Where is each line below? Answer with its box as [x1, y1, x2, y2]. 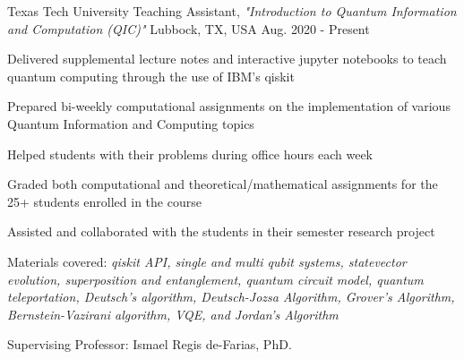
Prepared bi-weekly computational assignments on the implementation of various [7, 97, 451, 115]
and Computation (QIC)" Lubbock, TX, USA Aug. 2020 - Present [7, 19, 370, 38]
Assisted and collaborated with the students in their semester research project [7, 222, 435, 241]
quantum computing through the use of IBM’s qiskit [7, 66, 295, 85]
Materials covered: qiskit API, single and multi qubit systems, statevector [7, 252, 407, 270]
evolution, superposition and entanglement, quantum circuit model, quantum [7, 269, 424, 288]
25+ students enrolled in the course [7, 192, 202, 210]
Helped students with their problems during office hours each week [7, 144, 374, 163]
